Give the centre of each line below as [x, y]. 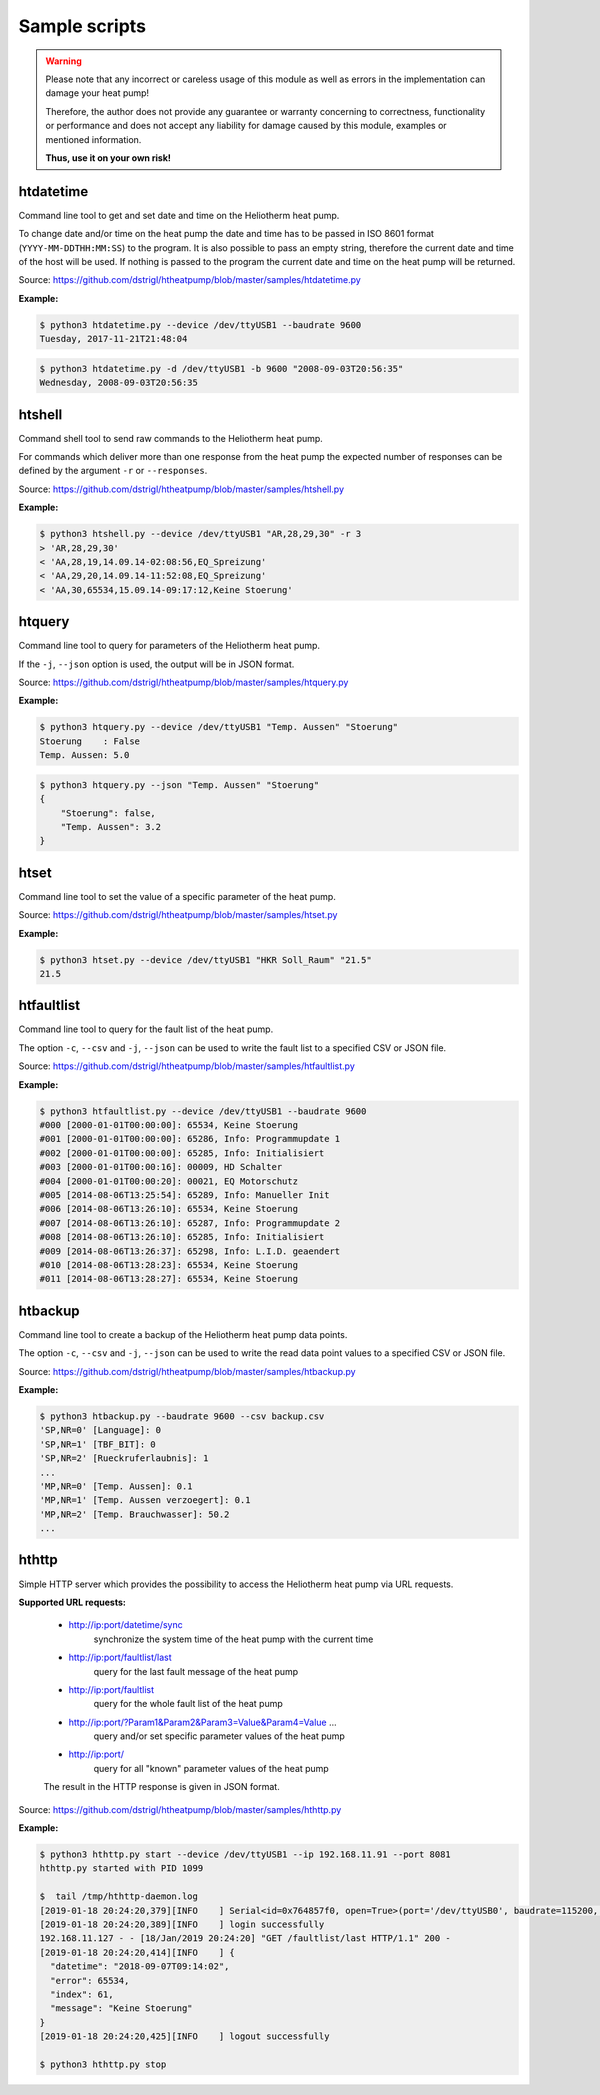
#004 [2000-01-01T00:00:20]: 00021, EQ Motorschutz [169, 1181]
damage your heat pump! [97, 93]
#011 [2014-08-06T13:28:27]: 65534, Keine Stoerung [169, 1279]
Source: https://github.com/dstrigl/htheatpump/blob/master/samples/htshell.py [181, 489]
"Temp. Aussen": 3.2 [111, 826]
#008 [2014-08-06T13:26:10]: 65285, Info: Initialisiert [182, 1237]
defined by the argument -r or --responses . [113, 471]
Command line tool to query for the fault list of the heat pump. [146, 1029]
